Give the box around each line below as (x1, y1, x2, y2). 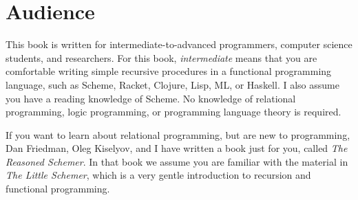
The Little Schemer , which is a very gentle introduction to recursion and (6, 168, 311, 182)
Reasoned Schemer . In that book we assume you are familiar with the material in (6, 154, 348, 168)
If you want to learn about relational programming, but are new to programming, (6, 127, 350, 142)
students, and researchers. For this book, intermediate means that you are (6, 50, 317, 65)
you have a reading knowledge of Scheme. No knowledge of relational (6, 91, 296, 105)
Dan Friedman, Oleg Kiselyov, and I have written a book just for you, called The (6, 141, 348, 155)
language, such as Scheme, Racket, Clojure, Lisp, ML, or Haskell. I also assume (6, 77, 339, 91)
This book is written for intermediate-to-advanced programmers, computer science (6, 37, 352, 52)
